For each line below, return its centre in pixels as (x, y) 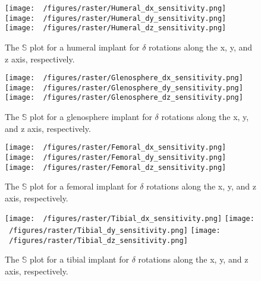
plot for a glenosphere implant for (91, 117)
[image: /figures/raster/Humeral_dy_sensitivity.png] (116, 18)
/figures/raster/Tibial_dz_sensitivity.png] (98, 240)
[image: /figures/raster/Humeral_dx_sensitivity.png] (116, 8)
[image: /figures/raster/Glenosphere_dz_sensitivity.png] (124, 98)
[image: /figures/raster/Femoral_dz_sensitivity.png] (116, 167)
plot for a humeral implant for (85, 47)
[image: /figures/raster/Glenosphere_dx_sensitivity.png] (124, 78)
